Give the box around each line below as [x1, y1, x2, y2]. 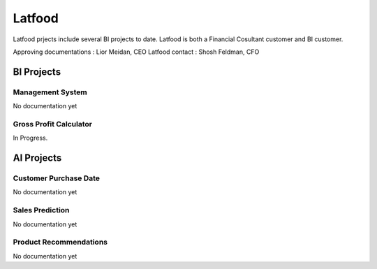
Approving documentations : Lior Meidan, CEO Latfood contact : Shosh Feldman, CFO [13, 48, 260, 56]
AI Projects [13, 152, 62, 164]
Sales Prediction [13, 205, 70, 215]
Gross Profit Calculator [13, 119, 92, 129]
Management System [13, 87, 87, 97]
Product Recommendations [13, 238, 108, 247]
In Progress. [13, 133, 48, 143]
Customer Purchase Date [13, 173, 101, 183]
